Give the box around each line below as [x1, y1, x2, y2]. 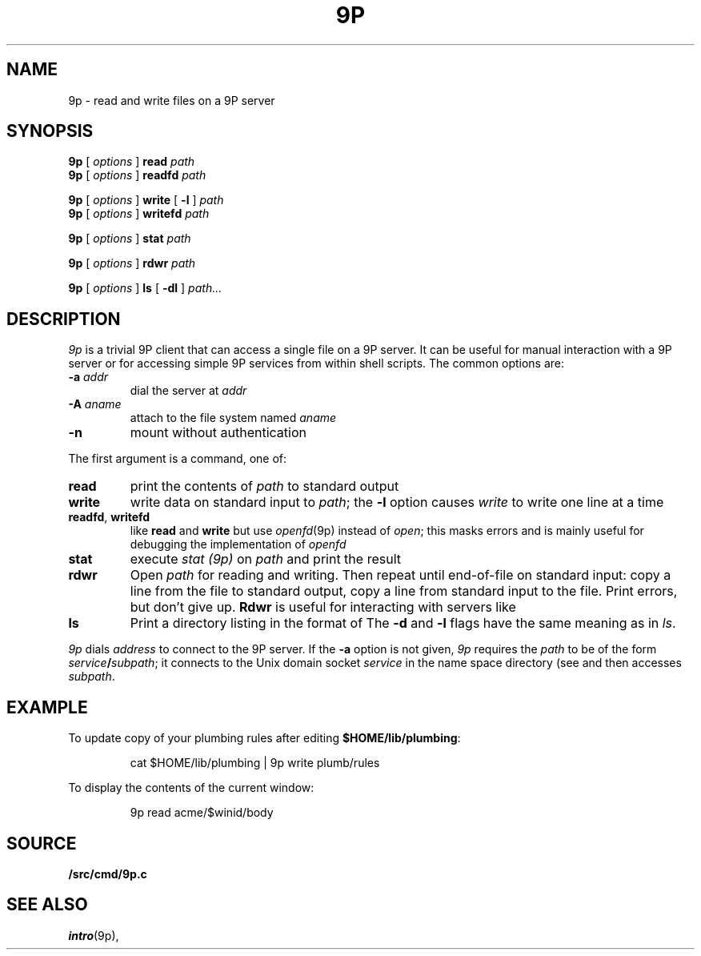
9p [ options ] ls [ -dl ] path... [68, 281, 222, 295]
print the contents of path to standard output [130, 478, 399, 495]
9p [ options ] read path [68, 155, 195, 169]
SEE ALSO [6, 894, 88, 915]
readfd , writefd [68, 510, 150, 524]
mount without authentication [130, 424, 306, 441]
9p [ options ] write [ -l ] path [68, 193, 224, 207]
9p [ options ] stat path [68, 231, 191, 246]
